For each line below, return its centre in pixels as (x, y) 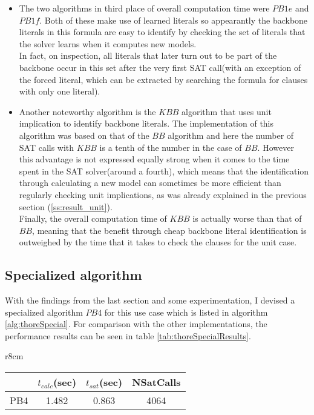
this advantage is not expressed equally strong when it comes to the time (154, 159)
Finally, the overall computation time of (93, 218)
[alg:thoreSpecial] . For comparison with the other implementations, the (136, 324)
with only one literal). (60, 91)
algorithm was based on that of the (84, 135)
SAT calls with (47, 147)
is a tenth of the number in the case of (171, 147)
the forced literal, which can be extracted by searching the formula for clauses (163, 79)
